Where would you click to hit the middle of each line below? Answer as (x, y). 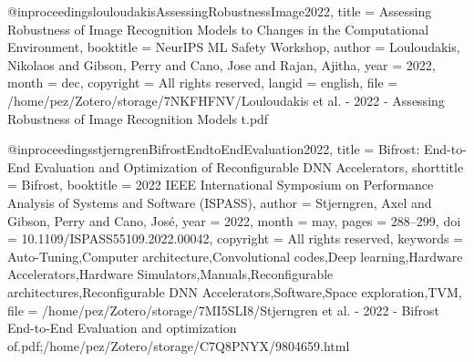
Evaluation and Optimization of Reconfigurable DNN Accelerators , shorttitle (249, 166)
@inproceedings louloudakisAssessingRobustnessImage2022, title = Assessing (220, 11)
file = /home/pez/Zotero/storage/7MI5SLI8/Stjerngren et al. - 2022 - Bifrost (223, 310)
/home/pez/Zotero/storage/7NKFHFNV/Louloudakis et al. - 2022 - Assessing (226, 100)
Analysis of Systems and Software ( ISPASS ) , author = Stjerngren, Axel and (220, 202)
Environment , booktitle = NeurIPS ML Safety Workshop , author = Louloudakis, (234, 47)
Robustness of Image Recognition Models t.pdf (138, 118)
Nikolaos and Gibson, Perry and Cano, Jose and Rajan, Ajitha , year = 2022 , (222, 64)
